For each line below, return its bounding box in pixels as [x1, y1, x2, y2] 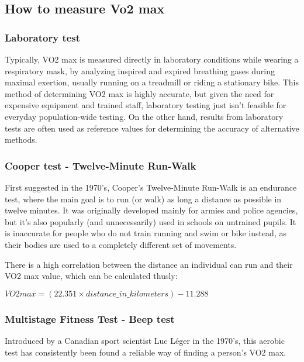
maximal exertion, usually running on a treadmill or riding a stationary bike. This [5, 76, 299, 88]
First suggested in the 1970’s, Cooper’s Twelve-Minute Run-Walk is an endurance [5, 181, 297, 193]
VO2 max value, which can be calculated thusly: [5, 270, 178, 282]
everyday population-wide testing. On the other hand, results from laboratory [5, 110, 284, 122]
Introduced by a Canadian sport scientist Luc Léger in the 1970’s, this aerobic [5, 334, 285, 346]
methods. [5, 133, 37, 146]
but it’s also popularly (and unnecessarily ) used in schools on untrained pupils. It [5, 215, 296, 227]
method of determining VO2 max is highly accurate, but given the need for [5, 87, 274, 99]
